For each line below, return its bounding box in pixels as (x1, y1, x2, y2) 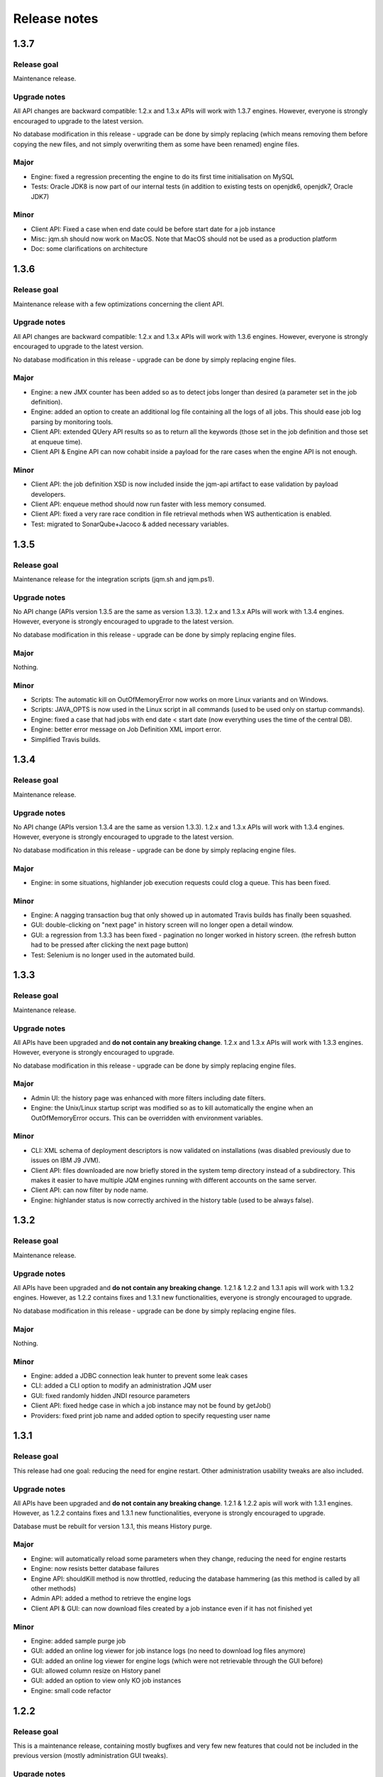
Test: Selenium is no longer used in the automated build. (30, 950, 195, 959)
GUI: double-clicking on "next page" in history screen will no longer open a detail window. (30, 920, 294, 929)
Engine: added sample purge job (30, 1636, 126, 1645)
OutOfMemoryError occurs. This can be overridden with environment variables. (30, 1113, 263, 1122)
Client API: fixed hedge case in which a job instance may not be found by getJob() (30, 1401, 272, 1410)
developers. (30, 490, 66, 498)
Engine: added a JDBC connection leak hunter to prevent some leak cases (30, 1372, 248, 1380)
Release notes (13, 11, 99, 26)
